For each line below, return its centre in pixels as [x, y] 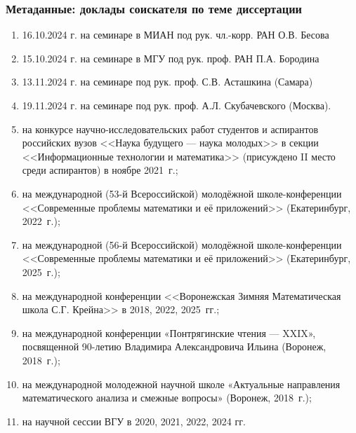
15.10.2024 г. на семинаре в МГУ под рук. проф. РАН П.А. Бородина [171, 58]
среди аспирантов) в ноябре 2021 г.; [100, 170]
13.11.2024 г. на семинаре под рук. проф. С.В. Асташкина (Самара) [167, 82]
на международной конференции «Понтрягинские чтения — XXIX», [169, 332]
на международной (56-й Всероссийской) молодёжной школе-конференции [182, 244]
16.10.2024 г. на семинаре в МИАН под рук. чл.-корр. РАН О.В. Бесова [176, 35]
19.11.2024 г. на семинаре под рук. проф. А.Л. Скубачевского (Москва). [177, 105]
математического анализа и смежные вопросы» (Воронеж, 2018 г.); [167, 398]
